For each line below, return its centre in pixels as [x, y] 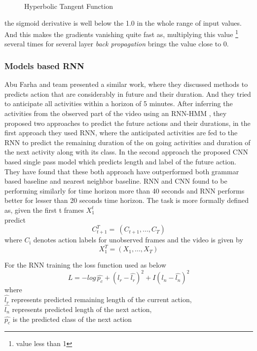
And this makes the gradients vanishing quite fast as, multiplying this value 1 [121, 33]
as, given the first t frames [44, 210]
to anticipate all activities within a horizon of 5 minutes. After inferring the [119, 103]
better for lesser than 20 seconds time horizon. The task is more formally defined [127, 200]
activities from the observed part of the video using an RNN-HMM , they [116, 113]
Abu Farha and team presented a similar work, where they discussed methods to [126, 84]
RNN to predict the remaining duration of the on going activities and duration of [128, 142]
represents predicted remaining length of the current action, [102, 299]
